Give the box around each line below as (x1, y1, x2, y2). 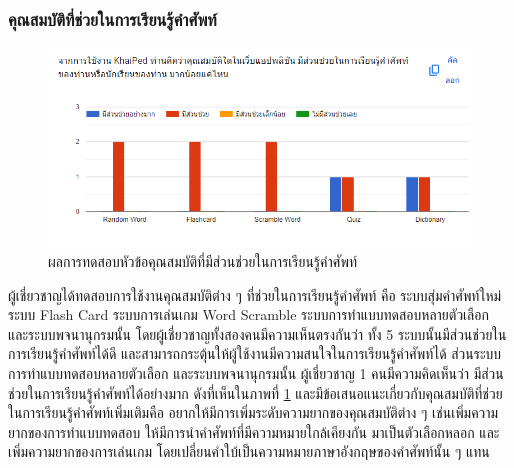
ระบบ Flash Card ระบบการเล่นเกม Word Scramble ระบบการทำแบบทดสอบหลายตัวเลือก (8, 304, 489, 325)
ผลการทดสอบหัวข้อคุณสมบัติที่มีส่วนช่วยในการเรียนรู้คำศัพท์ (48, 251, 357, 272)
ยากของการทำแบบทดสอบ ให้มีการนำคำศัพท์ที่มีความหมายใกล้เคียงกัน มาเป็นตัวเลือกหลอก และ (8, 421, 500, 442)
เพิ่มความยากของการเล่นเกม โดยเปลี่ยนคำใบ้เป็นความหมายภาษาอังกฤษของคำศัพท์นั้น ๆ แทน (8, 441, 490, 462)
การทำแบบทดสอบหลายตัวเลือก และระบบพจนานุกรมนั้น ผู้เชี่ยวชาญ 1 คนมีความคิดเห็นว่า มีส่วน (8, 363, 504, 383)
